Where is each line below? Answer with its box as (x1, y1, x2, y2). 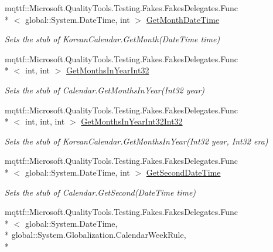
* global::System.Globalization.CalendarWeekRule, (5, 229, 186, 241)
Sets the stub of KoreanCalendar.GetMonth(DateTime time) (5, 33, 220, 45)
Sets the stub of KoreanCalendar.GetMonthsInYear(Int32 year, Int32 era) (5, 135, 268, 147)
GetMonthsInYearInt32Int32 (81, 115, 183, 127)
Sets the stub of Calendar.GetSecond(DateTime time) (5, 186, 196, 198)
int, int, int (25, 115, 65, 127)
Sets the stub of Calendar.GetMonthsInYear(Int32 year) (5, 83, 205, 96)
